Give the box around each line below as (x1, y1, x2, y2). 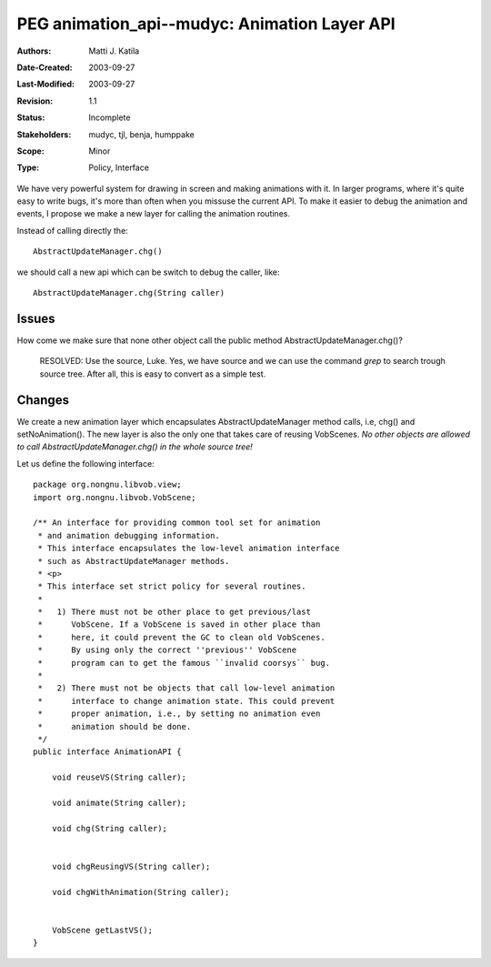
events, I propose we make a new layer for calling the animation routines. (16, 208, 291, 219)
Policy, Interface (88, 162, 150, 173)
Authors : (16, 45, 52, 56)
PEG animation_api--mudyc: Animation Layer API (16, 14, 396, 34)
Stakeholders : (16, 128, 72, 140)
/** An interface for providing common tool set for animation (33, 518, 321, 528)
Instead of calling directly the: (16, 225, 129, 236)
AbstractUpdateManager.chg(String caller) (33, 287, 225, 298)
